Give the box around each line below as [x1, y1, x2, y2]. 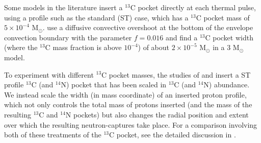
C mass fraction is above [45, 42, 122, 53]
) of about [138, 42, 170, 53]
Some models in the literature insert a [4, 2, 123, 12]
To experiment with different [4, 69, 94, 80]
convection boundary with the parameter [4, 32, 132, 42]
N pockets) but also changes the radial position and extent [65, 109, 249, 120]
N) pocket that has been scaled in [61, 79, 167, 90]
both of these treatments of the [4, 129, 101, 140]
